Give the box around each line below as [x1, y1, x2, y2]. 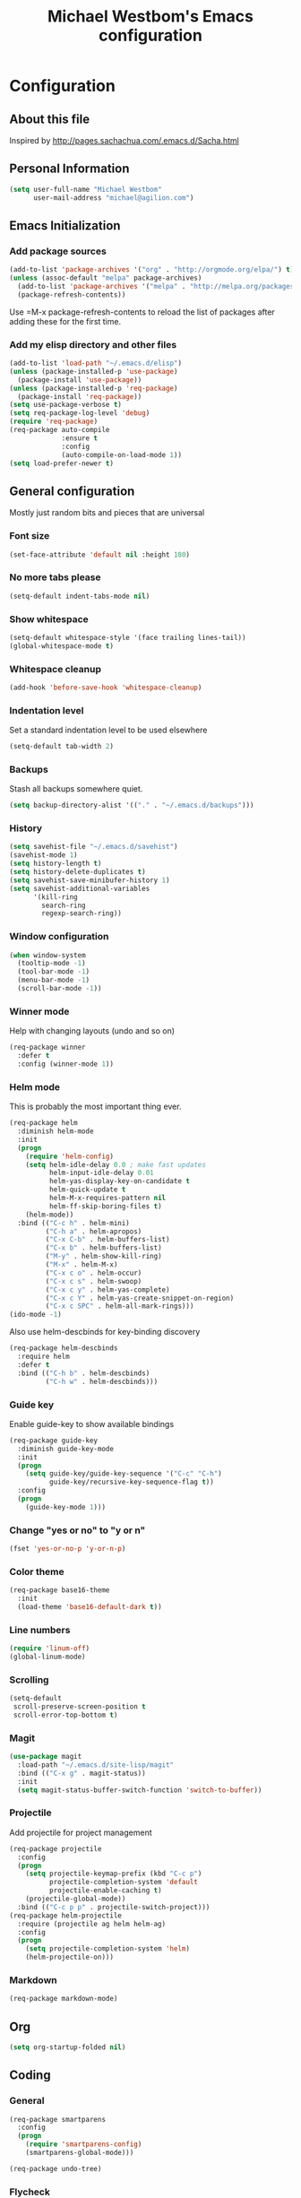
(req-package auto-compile [9, 426, 110, 435]
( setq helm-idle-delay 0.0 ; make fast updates [25, 1160, 206, 1169]
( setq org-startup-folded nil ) [9, 2043, 126, 2052]
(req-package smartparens [9, 2115, 106, 2124]
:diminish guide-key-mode [17, 1444, 115, 1453]
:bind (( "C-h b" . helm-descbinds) [17, 1369, 150, 1378]
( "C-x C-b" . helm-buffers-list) [45, 1235, 170, 1244]
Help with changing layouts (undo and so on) [9, 1025, 176, 1036]
